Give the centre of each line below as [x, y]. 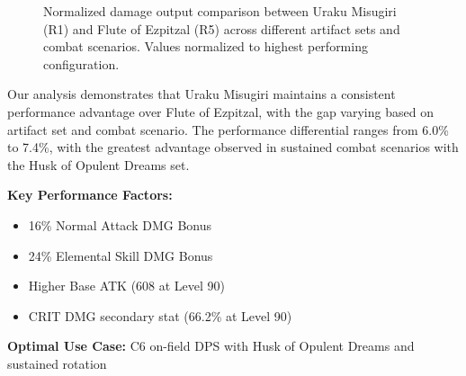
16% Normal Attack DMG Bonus [120, 224]
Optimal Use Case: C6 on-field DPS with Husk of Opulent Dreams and [211, 346]
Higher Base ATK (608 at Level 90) [127, 286]
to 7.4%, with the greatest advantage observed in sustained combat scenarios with [233, 147]
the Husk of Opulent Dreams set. [99, 164]
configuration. [81, 63]
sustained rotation [57, 363]
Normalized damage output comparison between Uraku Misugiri [220, 11]
